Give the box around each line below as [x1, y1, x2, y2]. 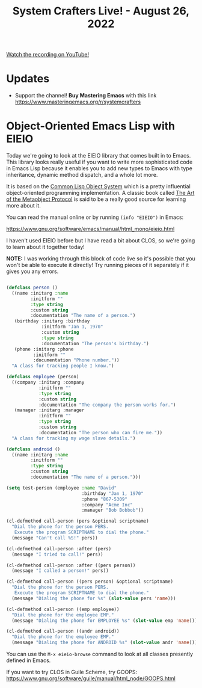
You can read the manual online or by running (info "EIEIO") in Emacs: [6, 213, 184, 221]
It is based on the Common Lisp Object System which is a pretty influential [6, 183, 191, 190]
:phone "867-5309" [81, 496, 128, 502]
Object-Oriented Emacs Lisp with [6, 119, 176, 133]
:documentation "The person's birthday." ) [41, 340, 149, 346]
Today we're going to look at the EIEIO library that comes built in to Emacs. [6, 152, 191, 159]
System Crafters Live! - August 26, [12, 4, 190, 18]
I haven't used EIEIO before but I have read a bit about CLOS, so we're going [6, 237, 195, 244]
